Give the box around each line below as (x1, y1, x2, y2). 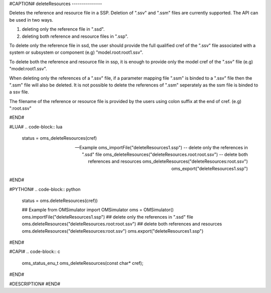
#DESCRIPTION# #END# (9, 280, 60, 286)
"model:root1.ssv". (9, 66, 47, 72)
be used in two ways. (9, 17, 54, 23)
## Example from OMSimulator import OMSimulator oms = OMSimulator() (22, 207, 174, 213)
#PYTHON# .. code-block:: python (9, 186, 81, 192)
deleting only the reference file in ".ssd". (22, 26, 105, 32)
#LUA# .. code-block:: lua (9, 124, 63, 130)
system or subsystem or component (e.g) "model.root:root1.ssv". (9, 49, 143, 55)
